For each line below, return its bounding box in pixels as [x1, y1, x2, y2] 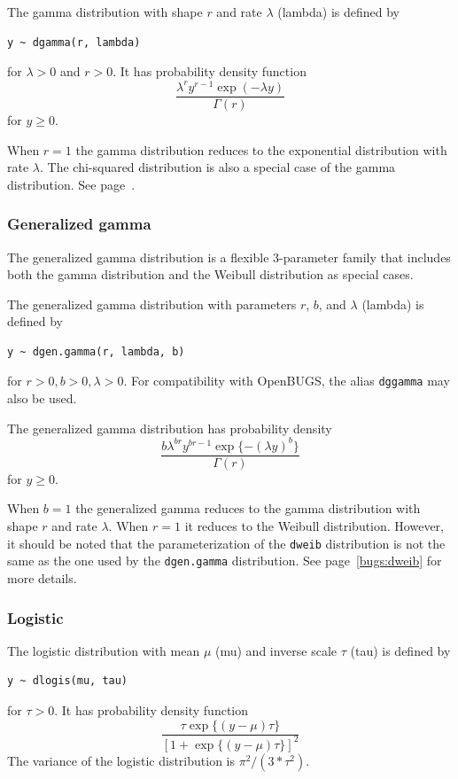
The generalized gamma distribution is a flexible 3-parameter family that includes [7, 247, 451, 266]
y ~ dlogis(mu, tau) [7, 674, 128, 688]
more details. [7, 568, 77, 587]
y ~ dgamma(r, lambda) [7, 35, 141, 49]
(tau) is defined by [350, 641, 451, 659]
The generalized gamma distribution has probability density [7, 418, 332, 437]
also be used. [7, 389, 77, 408]
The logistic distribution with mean [7, 641, 200, 659]
